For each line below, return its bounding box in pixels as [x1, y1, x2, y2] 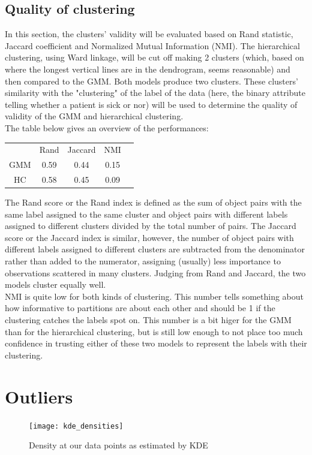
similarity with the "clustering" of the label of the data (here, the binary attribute [5, 86, 305, 99]
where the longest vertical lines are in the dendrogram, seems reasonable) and [5, 62, 290, 75]
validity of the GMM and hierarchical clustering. [5, 110, 184, 122]
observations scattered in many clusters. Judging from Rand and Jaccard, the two [5, 266, 306, 279]
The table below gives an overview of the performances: [5, 121, 209, 134]
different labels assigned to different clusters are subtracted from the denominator [5, 243, 305, 255]
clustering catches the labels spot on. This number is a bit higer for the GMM [5, 314, 292, 326]
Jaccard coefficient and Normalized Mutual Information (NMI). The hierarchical [5, 39, 300, 52]
